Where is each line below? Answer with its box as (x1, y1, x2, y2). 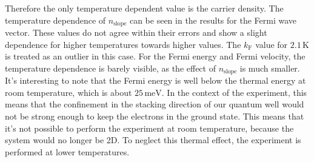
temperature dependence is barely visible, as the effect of (5, 61, 216, 74)
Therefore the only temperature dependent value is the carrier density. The (5, 2, 284, 14)
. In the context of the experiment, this (161, 86, 307, 98)
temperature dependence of (5, 13, 106, 26)
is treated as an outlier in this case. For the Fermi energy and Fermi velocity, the (5, 50, 306, 62)
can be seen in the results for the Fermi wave (129, 13, 297, 26)
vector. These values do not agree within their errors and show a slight (5, 26, 267, 39)
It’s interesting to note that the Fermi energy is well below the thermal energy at (5, 74, 306, 87)
